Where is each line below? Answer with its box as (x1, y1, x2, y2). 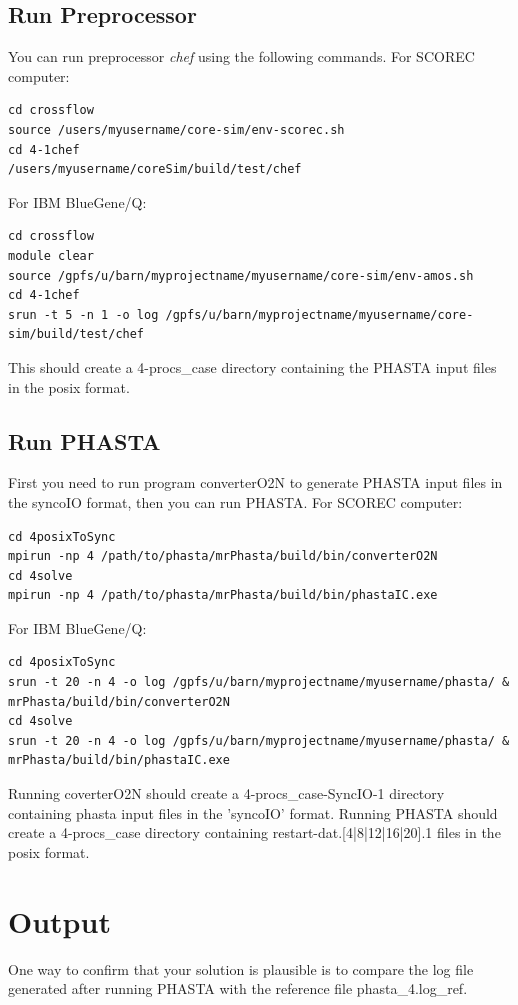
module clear (8, 248, 94, 263)
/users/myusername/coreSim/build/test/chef (8, 162, 302, 177)
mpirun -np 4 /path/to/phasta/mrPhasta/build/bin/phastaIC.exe (8, 588, 438, 603)
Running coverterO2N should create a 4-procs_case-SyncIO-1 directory (8, 783, 445, 804)
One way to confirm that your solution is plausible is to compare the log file (8, 958, 474, 979)
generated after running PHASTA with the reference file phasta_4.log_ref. (8, 978, 468, 999)
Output (8, 900, 111, 941)
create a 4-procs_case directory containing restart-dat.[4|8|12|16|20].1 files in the (8, 822, 501, 843)
